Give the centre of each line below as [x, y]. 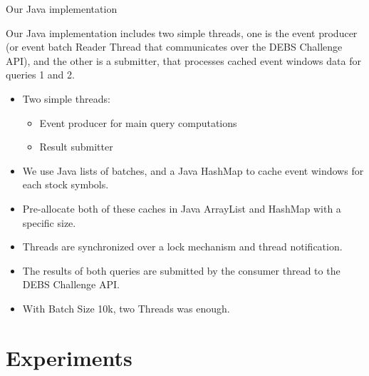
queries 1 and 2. [40, 75]
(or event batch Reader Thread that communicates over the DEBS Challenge [174, 47]
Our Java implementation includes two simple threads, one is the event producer [182, 32]
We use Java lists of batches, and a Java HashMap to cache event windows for [193, 170]
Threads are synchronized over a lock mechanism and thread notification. [182, 247]
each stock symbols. [66, 184]
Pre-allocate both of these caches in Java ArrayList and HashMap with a [182, 208]
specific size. [49, 222]
